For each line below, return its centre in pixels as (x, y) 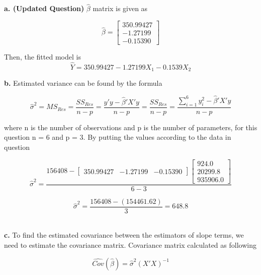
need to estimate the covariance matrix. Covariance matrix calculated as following (130, 244)
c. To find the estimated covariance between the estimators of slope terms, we (124, 235)
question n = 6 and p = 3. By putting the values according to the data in (118, 137)
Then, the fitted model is (42, 56)
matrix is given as (120, 8)
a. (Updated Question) (44, 8)
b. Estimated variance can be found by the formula (83, 83)
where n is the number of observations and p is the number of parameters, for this (131, 127)
